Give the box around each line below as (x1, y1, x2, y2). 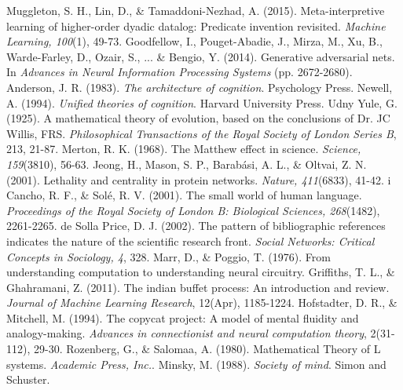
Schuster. (6, 371, 50, 388)
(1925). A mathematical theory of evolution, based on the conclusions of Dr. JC (6, 110, 390, 126)
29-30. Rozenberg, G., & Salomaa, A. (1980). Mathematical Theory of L (33, 341, 381, 357)
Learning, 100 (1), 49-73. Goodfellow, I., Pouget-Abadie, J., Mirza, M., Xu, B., (6, 33, 383, 49)
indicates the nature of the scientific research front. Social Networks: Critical (6, 232, 375, 249)
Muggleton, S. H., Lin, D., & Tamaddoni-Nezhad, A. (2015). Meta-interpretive (6, 2, 385, 18)
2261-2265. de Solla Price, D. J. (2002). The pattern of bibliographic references (6, 217, 386, 234)
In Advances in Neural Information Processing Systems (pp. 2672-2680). (6, 64, 353, 80)
